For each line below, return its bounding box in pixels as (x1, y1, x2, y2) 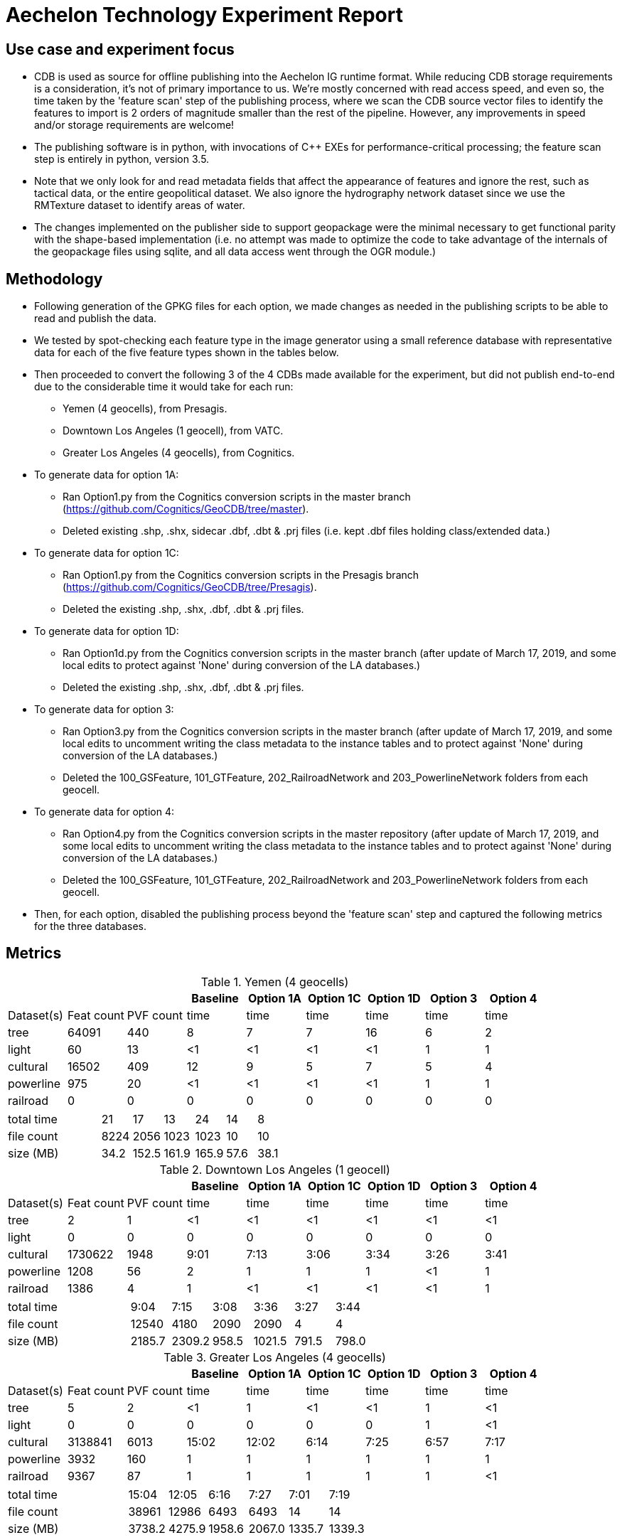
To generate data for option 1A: (34, 469, 179, 481)
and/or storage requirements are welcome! (34, 119, 235, 132)
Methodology (6, 269, 103, 288)
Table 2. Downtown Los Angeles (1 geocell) (159, 1162, 390, 1177)
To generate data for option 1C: (34, 547, 179, 560)
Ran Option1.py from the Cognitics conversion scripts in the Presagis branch (63, 569, 419, 582)
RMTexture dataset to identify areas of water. (34, 199, 245, 212)
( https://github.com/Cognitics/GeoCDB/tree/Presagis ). (63, 581, 317, 594)
